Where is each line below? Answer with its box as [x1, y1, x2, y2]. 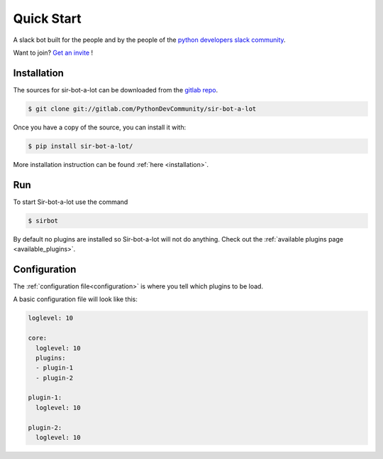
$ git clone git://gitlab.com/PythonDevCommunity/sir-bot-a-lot [28, 104, 257, 113]
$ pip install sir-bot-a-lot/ [28, 142, 133, 150]
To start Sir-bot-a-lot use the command [13, 198, 128, 206]
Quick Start [13, 11, 82, 26]
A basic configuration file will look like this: [13, 295, 138, 303]
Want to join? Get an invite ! [13, 48, 94, 57]
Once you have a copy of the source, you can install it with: [13, 123, 187, 131]
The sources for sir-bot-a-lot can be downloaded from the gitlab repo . [13, 85, 218, 94]
